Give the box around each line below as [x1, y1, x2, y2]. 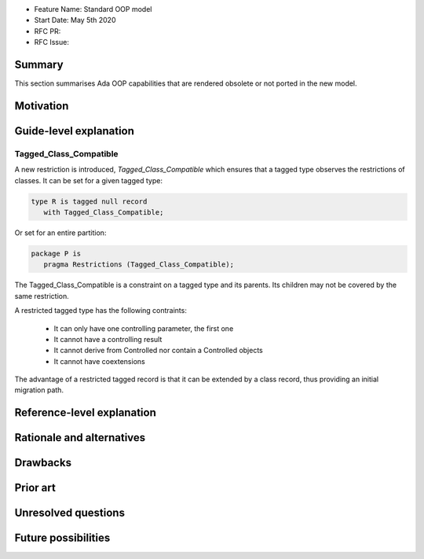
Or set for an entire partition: [14, 228, 107, 237]
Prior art [14, 481, 57, 495]
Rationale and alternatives [14, 431, 146, 444]
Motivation [14, 99, 69, 112]
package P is [31, 248, 82, 258]
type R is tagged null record [31, 197, 148, 206]
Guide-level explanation [14, 124, 135, 138]
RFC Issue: [34, 38, 70, 47]
